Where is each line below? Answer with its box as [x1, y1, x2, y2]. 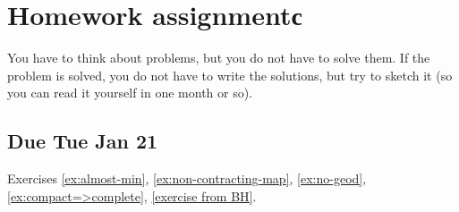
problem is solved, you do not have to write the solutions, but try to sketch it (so [7, 65, 453, 84]
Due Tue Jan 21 [7, 127, 158, 155]
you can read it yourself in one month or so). [7, 83, 253, 102]
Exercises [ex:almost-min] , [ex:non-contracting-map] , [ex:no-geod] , [7, 169, 367, 188]
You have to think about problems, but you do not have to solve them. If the [7, 48, 430, 67]
